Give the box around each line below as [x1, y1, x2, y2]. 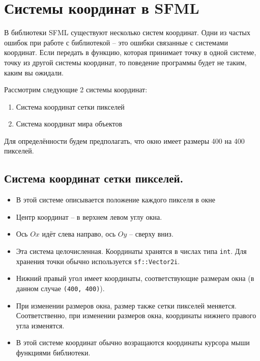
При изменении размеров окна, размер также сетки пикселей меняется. [16, 300, 237, 311]
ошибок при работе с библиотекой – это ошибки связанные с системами [4, 37, 228, 47]
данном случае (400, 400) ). [16, 282, 105, 293]
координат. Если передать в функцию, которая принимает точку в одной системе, [4, 47, 256, 58]
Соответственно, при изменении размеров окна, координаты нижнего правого [16, 310, 256, 321]
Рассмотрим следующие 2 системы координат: [4, 84, 148, 95]
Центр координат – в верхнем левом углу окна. [16, 211, 162, 222]
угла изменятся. [16, 320, 65, 330]
